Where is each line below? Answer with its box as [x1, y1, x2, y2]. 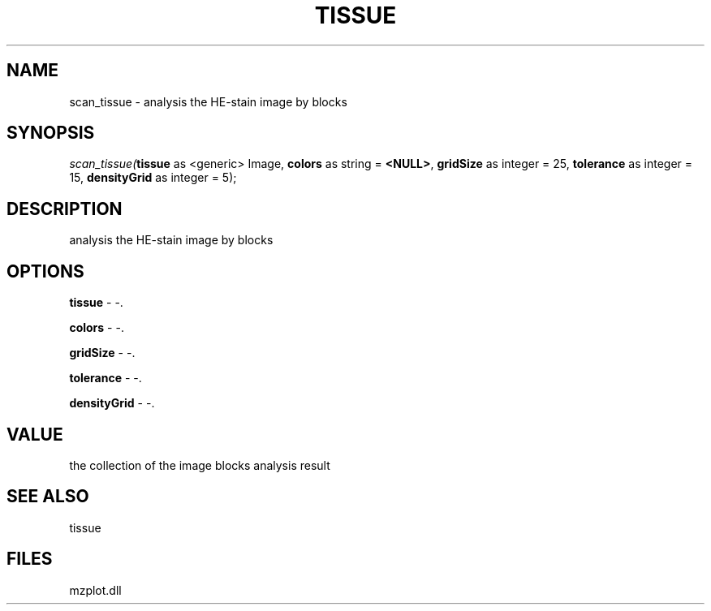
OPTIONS [6, 260, 84, 282]
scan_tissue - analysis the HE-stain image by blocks [69, 94, 347, 109]
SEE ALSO [6, 486, 89, 507]
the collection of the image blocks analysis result [69, 458, 330, 472]
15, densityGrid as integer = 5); [69, 170, 237, 185]
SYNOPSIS [6, 123, 95, 144]
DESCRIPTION [6, 198, 123, 219]
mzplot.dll [69, 583, 122, 597]
